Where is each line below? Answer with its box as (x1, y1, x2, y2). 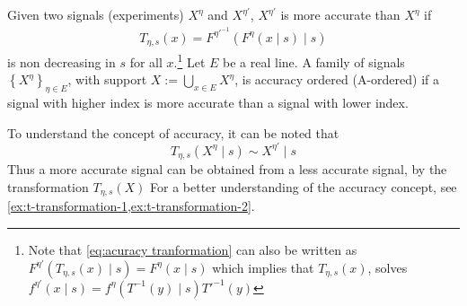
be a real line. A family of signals (223, 52, 405, 71)
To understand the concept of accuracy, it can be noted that (7, 123, 339, 142)
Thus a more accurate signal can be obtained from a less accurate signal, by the (7, 160, 447, 179)
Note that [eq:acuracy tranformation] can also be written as (28, 240, 357, 258)
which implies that (212, 258, 314, 276)
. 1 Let (173, 50, 206, 71)
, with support (67, 70, 147, 89)
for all (129, 52, 163, 71)
